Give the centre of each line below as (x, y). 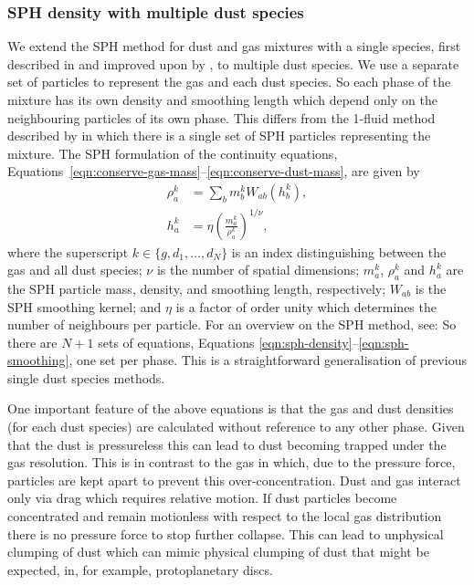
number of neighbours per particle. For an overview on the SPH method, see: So (232, 324)
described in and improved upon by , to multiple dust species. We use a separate (233, 63)
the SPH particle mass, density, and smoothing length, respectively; (197, 288)
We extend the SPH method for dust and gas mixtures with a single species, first (234, 46)
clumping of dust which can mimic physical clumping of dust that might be (218, 552)
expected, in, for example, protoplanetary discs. (140, 569)
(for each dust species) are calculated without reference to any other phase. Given (236, 427)
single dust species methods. (86, 377)
